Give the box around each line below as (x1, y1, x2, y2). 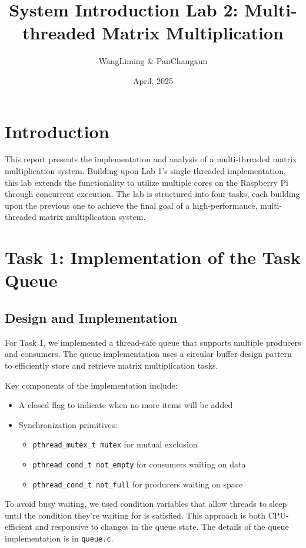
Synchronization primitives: (18, 418, 118, 430)
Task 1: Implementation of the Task (5, 245, 301, 269)
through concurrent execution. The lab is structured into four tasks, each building (5, 188, 300, 200)
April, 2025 (132, 74, 174, 86)
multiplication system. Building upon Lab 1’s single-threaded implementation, (5, 165, 286, 177)
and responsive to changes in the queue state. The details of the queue (35, 520, 289, 533)
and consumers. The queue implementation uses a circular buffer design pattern (5, 347, 292, 360)
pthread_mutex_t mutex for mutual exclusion (32, 438, 198, 450)
